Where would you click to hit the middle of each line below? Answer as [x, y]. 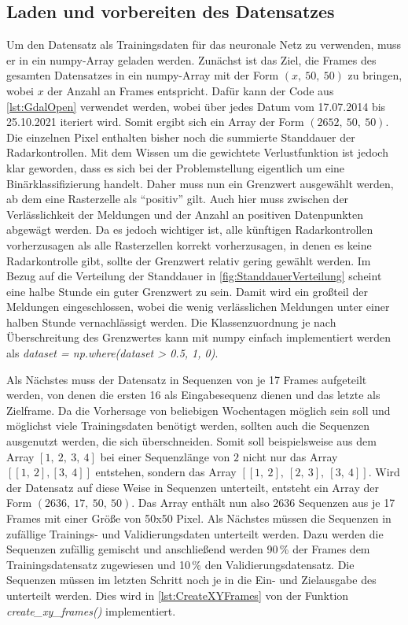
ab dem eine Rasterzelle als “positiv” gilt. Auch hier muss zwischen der [178, 199]
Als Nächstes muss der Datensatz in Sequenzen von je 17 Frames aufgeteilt [187, 379]
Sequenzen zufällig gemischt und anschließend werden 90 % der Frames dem [188, 549]
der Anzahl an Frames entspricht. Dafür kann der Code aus [191, 90]
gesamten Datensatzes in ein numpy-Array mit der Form [143, 75]
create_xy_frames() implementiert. [91, 610]
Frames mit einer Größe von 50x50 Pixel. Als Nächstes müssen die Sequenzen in [199, 518]
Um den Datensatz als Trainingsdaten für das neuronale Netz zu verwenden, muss [204, 44]
